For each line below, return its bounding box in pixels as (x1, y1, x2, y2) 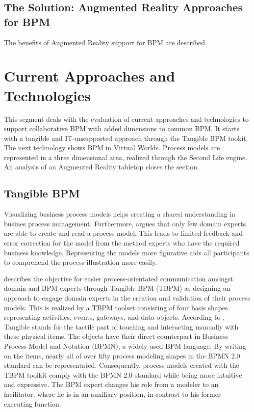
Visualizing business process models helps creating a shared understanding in (4, 209, 235, 219)
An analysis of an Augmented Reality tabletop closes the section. (4, 162, 199, 172)
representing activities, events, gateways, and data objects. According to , (4, 312, 225, 322)
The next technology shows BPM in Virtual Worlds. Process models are (4, 142, 220, 153)
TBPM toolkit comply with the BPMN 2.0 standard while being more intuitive (4, 369, 242, 380)
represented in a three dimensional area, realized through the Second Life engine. (4, 152, 248, 162)
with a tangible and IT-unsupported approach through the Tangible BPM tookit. (4, 133, 248, 143)
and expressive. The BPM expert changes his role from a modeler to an (4, 379, 219, 389)
